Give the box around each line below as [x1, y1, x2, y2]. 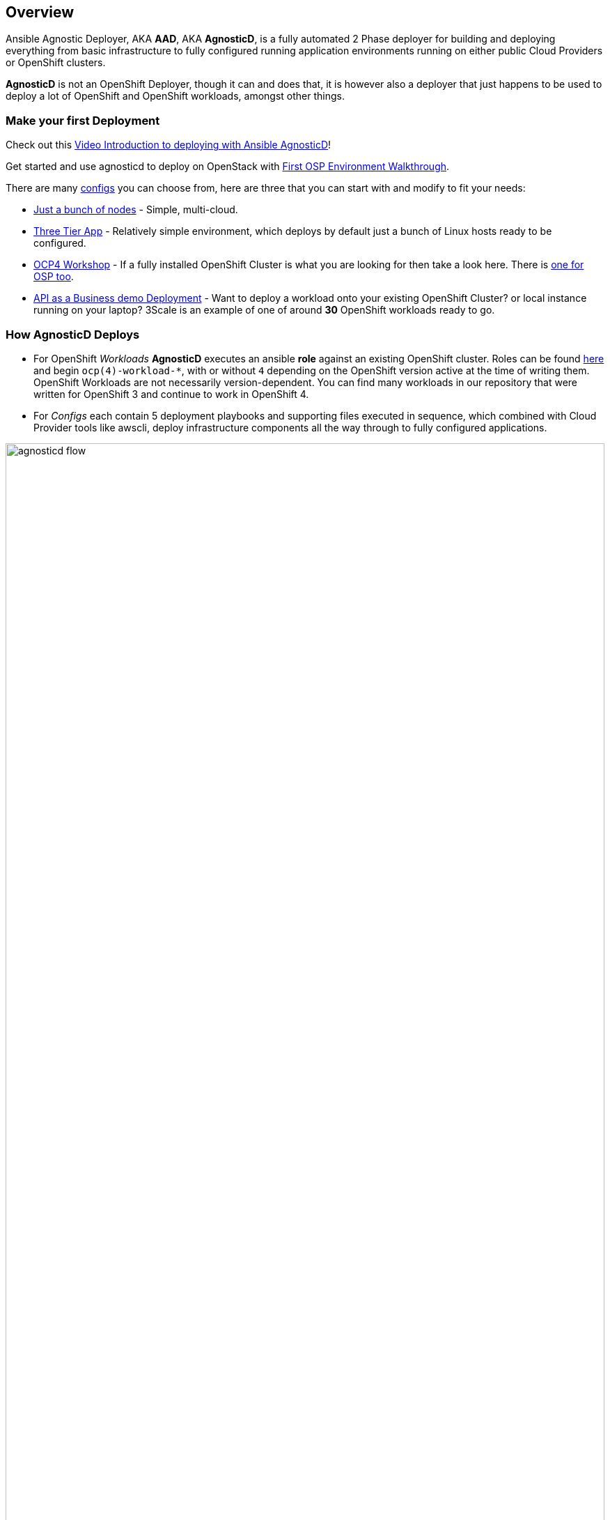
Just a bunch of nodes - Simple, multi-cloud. [33, 204, 238, 216]
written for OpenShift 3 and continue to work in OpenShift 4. [33, 387, 309, 400]
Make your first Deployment [6, 113, 160, 128]
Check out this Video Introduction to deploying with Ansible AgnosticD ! [6, 139, 331, 151]
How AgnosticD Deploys [6, 327, 140, 341]
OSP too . [33, 270, 74, 283]
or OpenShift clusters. [6, 56, 106, 69]
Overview [6, 3, 75, 21]
